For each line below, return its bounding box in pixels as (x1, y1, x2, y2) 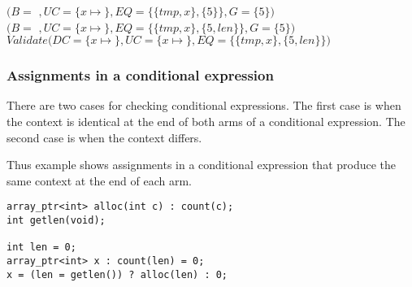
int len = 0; (7, 241, 76, 254)
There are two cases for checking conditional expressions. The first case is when (7, 97, 401, 114)
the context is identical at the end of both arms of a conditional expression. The (7, 113, 405, 129)
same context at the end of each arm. (7, 172, 192, 189)
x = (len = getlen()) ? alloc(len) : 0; (7, 268, 228, 280)
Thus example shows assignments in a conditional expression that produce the (7, 156, 397, 173)
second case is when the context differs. (7, 128, 202, 146)
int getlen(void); (7, 215, 106, 227)
